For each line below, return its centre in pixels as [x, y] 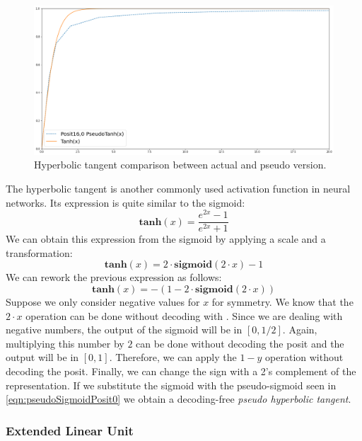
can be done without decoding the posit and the [240, 343]
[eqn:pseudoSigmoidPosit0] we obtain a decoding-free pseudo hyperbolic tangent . [179, 399]
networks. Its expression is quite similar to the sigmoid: [125, 202]
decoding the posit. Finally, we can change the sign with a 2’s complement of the [181, 371]
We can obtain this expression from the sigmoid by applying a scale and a [166, 239]
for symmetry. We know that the [282, 302]
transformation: [39, 252]
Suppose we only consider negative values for [103, 302]
